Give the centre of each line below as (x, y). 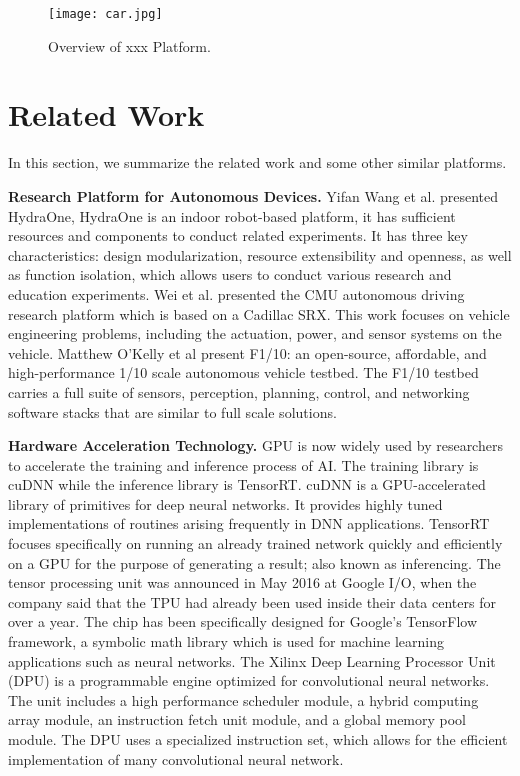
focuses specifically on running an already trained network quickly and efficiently (255, 543)
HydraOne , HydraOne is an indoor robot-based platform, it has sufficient (232, 215)
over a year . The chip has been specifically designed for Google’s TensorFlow (243, 621)
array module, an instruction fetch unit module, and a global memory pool (237, 719)
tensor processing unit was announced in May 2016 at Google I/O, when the (242, 582)
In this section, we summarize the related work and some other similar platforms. (257, 162)
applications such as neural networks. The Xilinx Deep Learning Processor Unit (252, 660)
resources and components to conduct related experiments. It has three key (238, 235)
